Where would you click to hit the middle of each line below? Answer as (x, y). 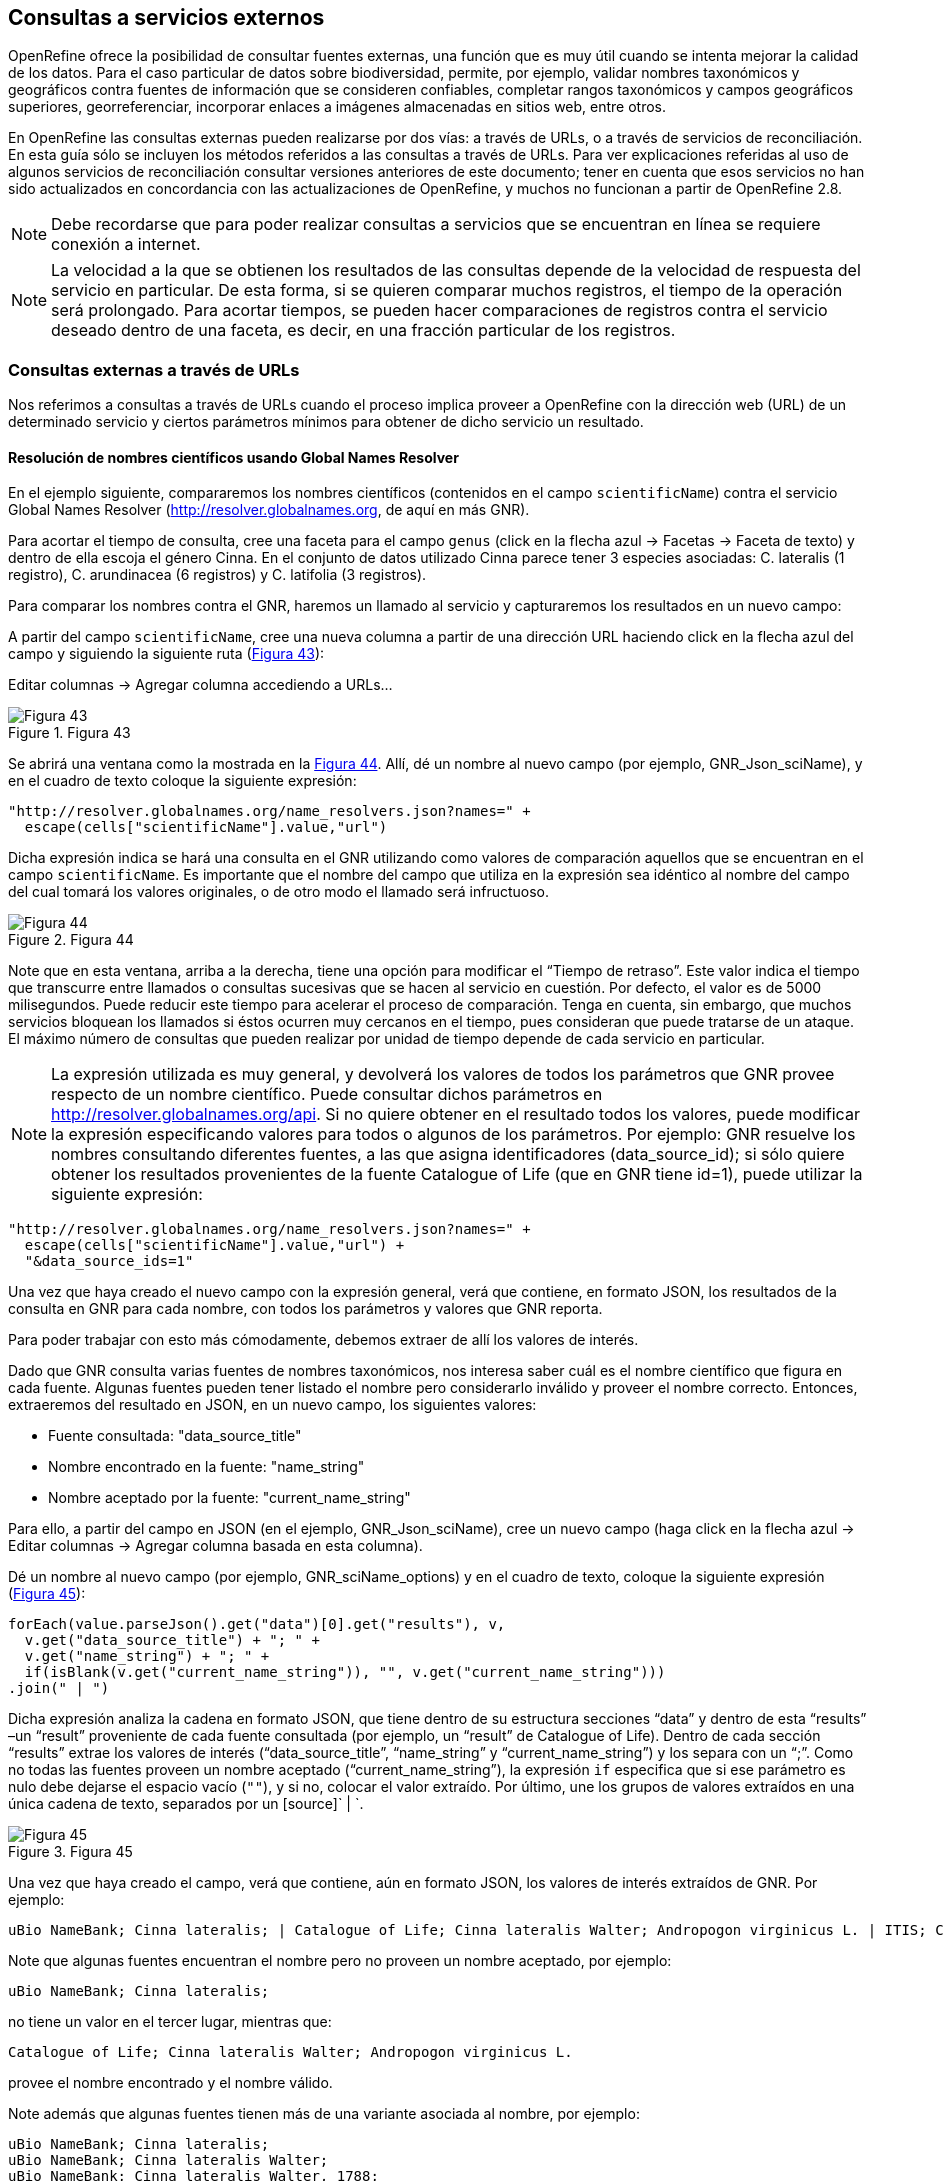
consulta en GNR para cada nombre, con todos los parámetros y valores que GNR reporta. (305, 1309)
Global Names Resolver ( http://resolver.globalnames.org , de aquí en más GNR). (269, 510)
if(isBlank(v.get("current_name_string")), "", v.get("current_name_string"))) (345, 1672)
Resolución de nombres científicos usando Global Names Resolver (233, 457)
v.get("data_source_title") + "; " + (172, 1640)
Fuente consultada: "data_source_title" (175, 1436)
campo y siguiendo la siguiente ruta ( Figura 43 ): (166, 654)
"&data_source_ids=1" (109, 1261)
